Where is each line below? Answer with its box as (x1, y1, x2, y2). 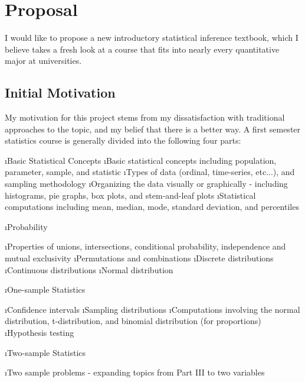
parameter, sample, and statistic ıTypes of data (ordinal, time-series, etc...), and (5, 166, 295, 178)
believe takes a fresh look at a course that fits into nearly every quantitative (5, 43, 280, 55)
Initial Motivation (5, 83, 116, 102)
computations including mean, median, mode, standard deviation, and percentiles (5, 200, 299, 213)
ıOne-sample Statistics (5, 283, 86, 296)
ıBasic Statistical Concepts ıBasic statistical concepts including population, (5, 154, 277, 166)
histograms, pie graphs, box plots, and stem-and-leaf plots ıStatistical (5, 189, 256, 201)
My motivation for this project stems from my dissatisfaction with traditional (5, 111, 285, 124)
